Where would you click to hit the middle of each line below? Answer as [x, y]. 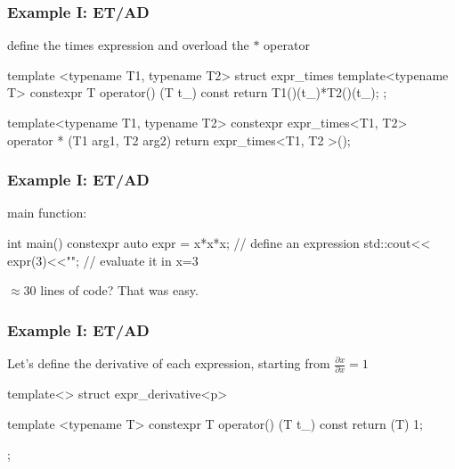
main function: [47, 213]
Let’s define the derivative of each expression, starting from [169, 363]
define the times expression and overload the [128, 45]
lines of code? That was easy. [119, 290]
